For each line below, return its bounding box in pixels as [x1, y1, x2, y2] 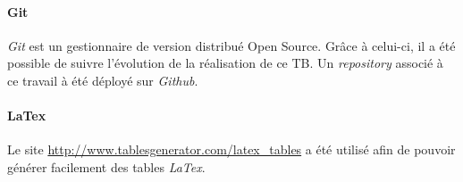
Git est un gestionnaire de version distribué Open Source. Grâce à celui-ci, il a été [7, 36, 456, 54]
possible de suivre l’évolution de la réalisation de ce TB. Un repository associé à [7, 54, 443, 72]
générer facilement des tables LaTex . [7, 157, 206, 176]
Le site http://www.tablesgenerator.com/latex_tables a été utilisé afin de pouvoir [7, 140, 456, 159]
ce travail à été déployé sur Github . [7, 70, 198, 89]
